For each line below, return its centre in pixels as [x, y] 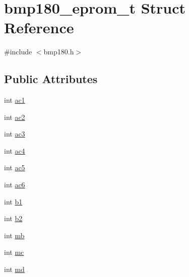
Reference [39, 27]
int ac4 [15, 150]
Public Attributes [51, 79]
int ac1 [15, 100]
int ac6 [15, 185]
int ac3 [15, 134]
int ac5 [15, 167]
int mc [14, 252]
